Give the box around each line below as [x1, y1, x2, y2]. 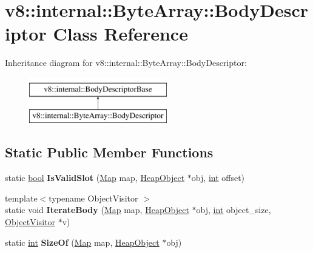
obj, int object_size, [196, 203, 271, 216]
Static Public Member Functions [5, 143, 214, 162]
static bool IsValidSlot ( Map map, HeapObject [5, 171, 185, 184]
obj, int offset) [191, 171, 245, 184]
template [5, 191, 38, 204]
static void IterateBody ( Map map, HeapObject [5, 203, 189, 216]
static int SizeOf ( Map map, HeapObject [5, 235, 160, 248]
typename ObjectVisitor [49, 191, 138, 204]
